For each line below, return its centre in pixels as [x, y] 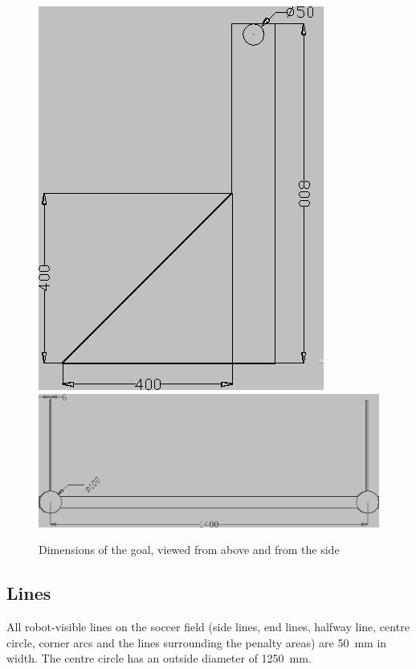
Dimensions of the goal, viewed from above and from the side [189, 550]
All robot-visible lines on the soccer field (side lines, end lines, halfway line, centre [208, 627]
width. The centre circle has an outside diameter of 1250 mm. [159, 658]
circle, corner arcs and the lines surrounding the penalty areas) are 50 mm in [197, 642]
